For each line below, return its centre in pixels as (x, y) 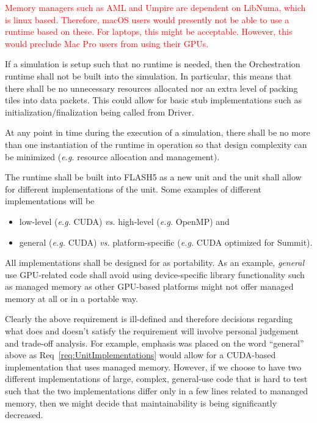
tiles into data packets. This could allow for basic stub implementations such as (153, 100)
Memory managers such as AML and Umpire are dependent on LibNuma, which (155, 7)
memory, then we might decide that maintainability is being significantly (141, 403)
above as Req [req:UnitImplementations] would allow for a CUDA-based (140, 355)
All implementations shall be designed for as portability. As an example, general (155, 263)
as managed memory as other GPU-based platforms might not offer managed (149, 286)
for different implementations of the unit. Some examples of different (133, 189)
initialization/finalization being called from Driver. (100, 112)
